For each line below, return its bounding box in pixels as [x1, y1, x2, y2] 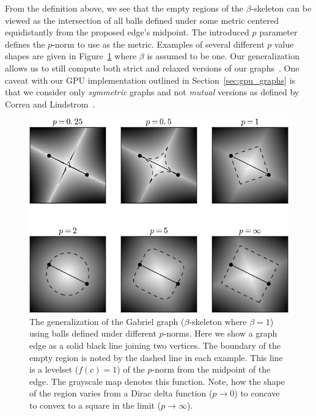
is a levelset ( [29, 363, 79, 376]
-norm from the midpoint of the [152, 363, 271, 376]
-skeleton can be [251, 2, 312, 14]
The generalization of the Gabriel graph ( [29, 315, 185, 327]
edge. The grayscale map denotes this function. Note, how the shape [29, 374, 285, 387]
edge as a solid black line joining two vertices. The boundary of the [29, 338, 281, 351]
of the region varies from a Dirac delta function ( [29, 387, 213, 400]
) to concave [234, 387, 280, 400]
